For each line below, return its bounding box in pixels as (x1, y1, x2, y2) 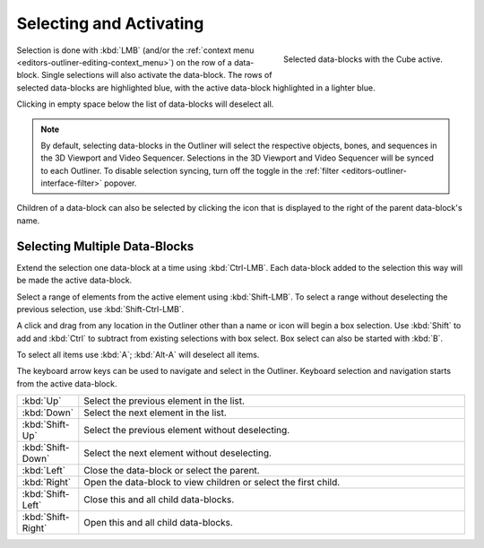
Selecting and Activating (16, 13, 204, 33)
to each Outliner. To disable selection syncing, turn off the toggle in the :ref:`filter (40, 165, 340, 176)
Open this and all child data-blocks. (83, 517, 233, 529)
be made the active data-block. (16, 274, 133, 286)
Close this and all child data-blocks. (83, 493, 235, 506)
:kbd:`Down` (22, 406, 74, 419)
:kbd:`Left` (22, 465, 66, 477)
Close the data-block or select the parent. (83, 465, 260, 477)
